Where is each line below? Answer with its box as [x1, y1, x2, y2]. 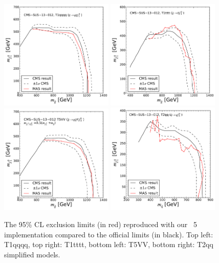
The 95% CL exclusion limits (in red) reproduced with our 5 [4, 219, 197, 230]
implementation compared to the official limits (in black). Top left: [4, 229, 213, 239]
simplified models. [4, 249, 60, 259]
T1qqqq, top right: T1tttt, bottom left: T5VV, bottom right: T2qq [4, 239, 213, 250]
